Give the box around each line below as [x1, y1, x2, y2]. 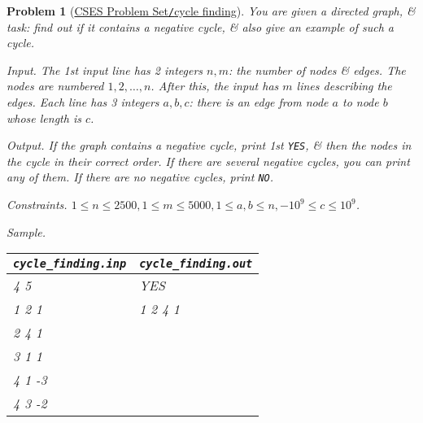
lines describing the [296, 77, 392, 94]
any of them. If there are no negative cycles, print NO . [7, 168, 274, 185]
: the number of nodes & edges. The [229, 61, 406, 78]
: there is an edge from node [189, 94, 329, 111]
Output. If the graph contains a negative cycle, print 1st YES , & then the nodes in [7, 137, 412, 154]
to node [342, 94, 379, 111]
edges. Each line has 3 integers [7, 94, 159, 111]
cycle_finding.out [139, 257, 253, 271]
